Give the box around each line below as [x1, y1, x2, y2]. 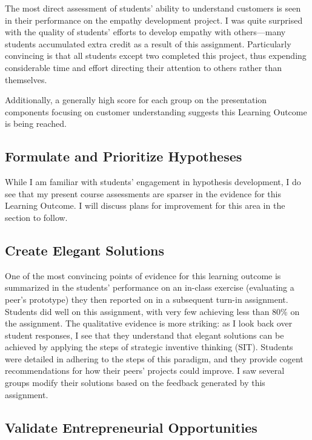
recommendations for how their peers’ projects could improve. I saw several [5, 364, 285, 377]
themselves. [5, 73, 47, 86]
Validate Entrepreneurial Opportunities [5, 418, 257, 436]
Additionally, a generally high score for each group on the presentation [5, 93, 267, 106]
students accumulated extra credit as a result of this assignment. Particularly [5, 37, 291, 50]
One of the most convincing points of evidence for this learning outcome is [5, 269, 281, 282]
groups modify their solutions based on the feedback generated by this [5, 376, 265, 389]
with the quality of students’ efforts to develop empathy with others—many [5, 25, 286, 38]
